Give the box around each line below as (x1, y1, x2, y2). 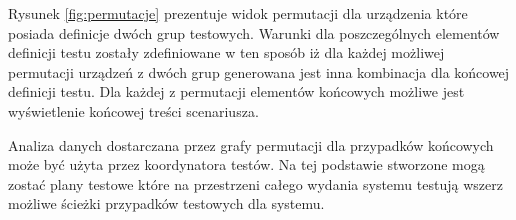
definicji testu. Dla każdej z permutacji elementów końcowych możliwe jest (8, 81, 465, 102)
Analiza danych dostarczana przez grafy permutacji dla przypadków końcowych (8, 134, 494, 155)
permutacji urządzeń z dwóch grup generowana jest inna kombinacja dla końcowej (8, 61, 510, 82)
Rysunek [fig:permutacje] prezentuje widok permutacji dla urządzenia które (8, 3, 468, 23)
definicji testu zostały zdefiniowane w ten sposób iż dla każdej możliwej (8, 42, 445, 63)
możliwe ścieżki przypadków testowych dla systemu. (8, 193, 325, 214)
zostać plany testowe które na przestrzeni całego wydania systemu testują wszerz (8, 173, 503, 194)
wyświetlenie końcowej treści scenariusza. (8, 100, 259, 121)
